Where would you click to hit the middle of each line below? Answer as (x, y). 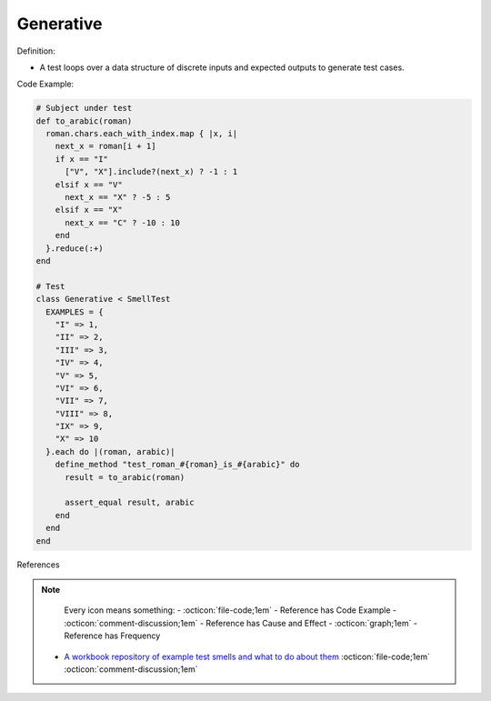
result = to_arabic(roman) (125, 477)
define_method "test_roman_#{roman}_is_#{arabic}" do (177, 465)
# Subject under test (84, 108)
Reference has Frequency (112, 636)
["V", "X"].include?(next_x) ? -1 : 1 (151, 172)
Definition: (36, 51)
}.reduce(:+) (75, 248)
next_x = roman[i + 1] (105, 146)
